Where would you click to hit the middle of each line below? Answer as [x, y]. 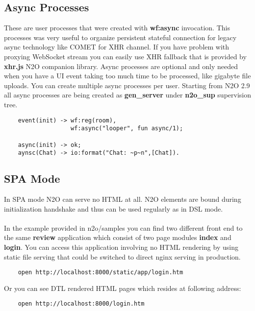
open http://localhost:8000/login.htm [81, 304]
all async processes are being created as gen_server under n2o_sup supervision [128, 95]
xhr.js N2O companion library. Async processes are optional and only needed [121, 66]
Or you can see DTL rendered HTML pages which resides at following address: [123, 288]
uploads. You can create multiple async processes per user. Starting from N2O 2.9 [127, 85]
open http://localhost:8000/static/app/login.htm [101, 273]
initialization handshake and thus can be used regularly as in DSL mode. [114, 208]
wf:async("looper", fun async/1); [127, 129]
